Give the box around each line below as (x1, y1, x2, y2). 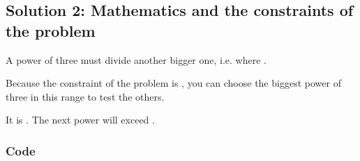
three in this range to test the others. (6, 89, 165, 103)
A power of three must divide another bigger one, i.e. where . (6, 52, 267, 67)
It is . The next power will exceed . (6, 112, 155, 127)
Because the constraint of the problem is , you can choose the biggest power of (6, 76, 341, 90)
